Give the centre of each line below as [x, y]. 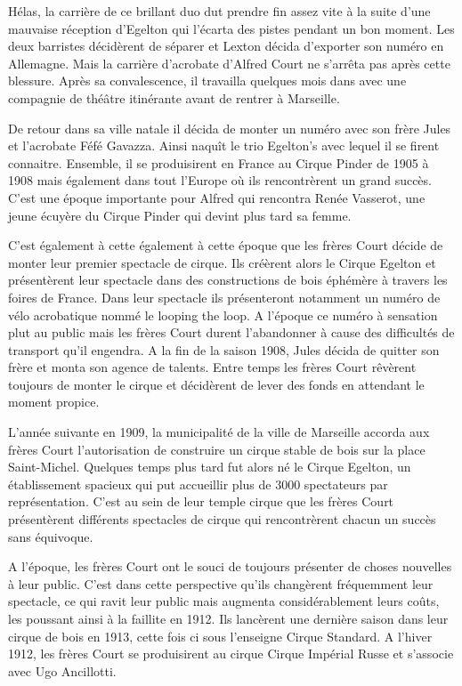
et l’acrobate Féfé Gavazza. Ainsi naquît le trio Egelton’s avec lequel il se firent [224, 145]
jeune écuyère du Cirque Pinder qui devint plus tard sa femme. [180, 215]
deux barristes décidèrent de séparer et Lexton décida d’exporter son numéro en [226, 46]
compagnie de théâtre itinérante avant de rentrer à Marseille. [174, 97]
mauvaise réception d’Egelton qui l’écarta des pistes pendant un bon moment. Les [231, 28]
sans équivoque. [51, 536]
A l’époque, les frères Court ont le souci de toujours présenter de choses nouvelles [230, 566]
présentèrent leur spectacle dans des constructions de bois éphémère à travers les [228, 280]
